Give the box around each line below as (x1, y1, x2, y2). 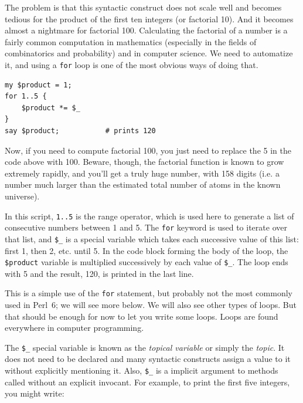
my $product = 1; (5, 80, 72, 89)
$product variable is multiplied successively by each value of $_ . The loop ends (5, 256, 288, 268)
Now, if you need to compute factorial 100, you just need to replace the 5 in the (5, 144, 291, 156)
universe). (5, 189, 40, 202)
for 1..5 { (5, 92, 47, 101)
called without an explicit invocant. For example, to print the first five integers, (5, 375, 290, 388)
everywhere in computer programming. (5, 321, 144, 334)
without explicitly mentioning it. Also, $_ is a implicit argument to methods (5, 364, 278, 377)
